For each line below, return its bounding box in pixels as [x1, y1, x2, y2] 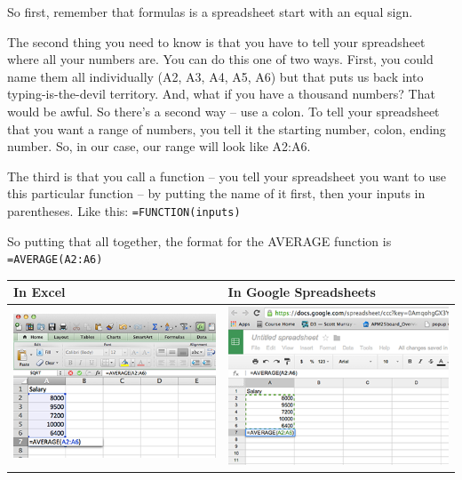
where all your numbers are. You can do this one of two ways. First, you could [7, 50, 434, 68]
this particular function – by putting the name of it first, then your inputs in [7, 184, 426, 203]
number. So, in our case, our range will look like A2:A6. [7, 137, 311, 156]
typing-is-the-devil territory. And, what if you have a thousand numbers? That [7, 84, 435, 103]
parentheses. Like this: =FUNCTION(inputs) [7, 201, 241, 220]
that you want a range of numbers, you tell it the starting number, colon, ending [7, 119, 446, 138]
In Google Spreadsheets [227, 283, 376, 301]
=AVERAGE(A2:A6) [7, 253, 103, 267]
